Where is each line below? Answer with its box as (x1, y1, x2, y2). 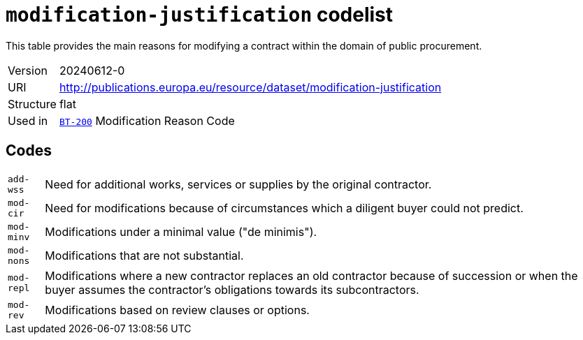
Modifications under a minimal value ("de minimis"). (45, 224, 317, 239)
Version (8, 63, 48, 77)
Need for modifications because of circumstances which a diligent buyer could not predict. (45, 200, 524, 215)
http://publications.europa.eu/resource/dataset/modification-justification (59, 80, 442, 94)
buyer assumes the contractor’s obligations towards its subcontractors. (45, 282, 419, 297)
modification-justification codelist (6, 3, 394, 27)
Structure (8, 96, 57, 111)
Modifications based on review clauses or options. (45, 302, 310, 317)
